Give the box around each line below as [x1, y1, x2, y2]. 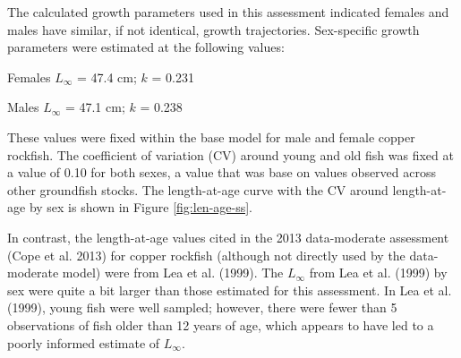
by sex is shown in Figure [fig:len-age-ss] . [29, 198, 253, 217]
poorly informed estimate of [7, 333, 160, 352]
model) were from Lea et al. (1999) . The [62, 263, 284, 282]
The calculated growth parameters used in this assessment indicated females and [7, 3, 449, 21]
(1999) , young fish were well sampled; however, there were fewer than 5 [7, 298, 397, 317]
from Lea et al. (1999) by [309, 263, 448, 282]
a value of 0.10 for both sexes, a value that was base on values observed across [7, 163, 436, 182]
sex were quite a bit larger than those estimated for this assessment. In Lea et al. [7, 280, 452, 299]
